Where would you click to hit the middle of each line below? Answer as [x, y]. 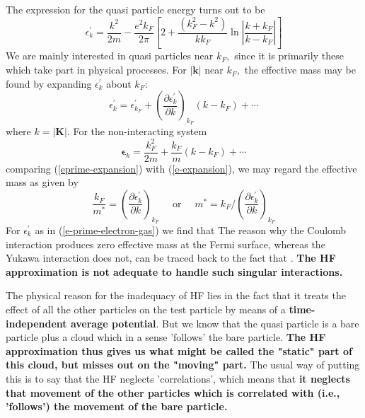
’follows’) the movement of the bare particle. [117, 406]
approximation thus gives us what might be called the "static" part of [179, 350]
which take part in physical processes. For [96, 70]
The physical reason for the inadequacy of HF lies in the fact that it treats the [176, 295]
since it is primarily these [289, 56]
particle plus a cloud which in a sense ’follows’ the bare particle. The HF [166, 337]
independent [36, 323]
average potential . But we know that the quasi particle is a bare [215, 323]
